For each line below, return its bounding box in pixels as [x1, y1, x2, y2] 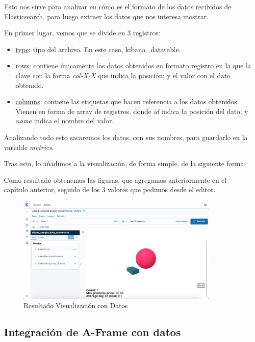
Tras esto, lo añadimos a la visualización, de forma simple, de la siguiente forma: [4, 158, 246, 169]
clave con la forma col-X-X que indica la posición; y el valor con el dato [15, 70, 230, 80]
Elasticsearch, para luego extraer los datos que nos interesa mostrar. [4, 11, 209, 21]
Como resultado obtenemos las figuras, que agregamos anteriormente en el [4, 174, 227, 185]
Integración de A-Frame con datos [4, 324, 181, 340]
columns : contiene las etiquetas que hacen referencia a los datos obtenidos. [15, 96, 239, 107]
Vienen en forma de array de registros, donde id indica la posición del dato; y [15, 106, 248, 116]
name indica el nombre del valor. [15, 115, 114, 126]
